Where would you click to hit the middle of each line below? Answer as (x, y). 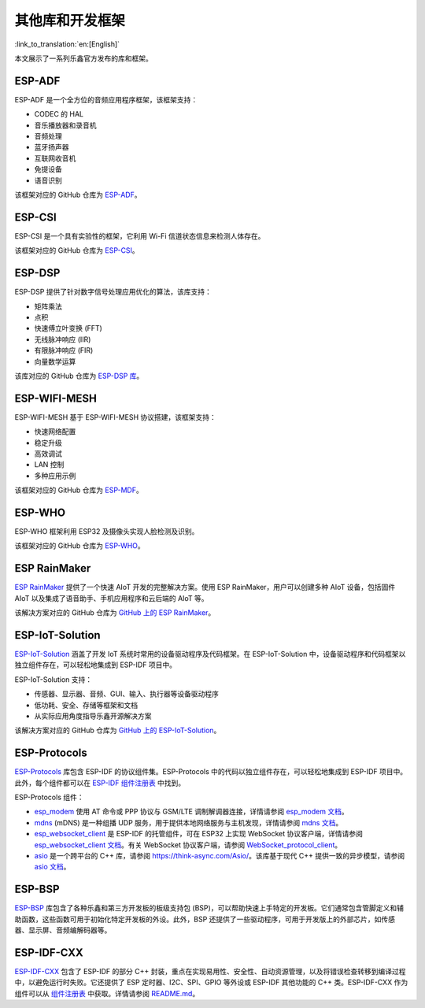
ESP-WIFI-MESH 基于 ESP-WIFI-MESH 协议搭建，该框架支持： (115, 417)
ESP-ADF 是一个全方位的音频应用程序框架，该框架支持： (106, 99)
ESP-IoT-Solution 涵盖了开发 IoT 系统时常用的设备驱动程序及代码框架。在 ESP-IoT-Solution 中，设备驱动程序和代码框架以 (210, 654)
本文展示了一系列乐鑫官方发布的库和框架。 (83, 58)
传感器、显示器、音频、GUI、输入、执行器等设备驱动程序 (127, 694)
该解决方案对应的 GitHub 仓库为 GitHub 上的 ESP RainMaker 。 (115, 613)
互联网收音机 (55, 158)
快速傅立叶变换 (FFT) (68, 328)
